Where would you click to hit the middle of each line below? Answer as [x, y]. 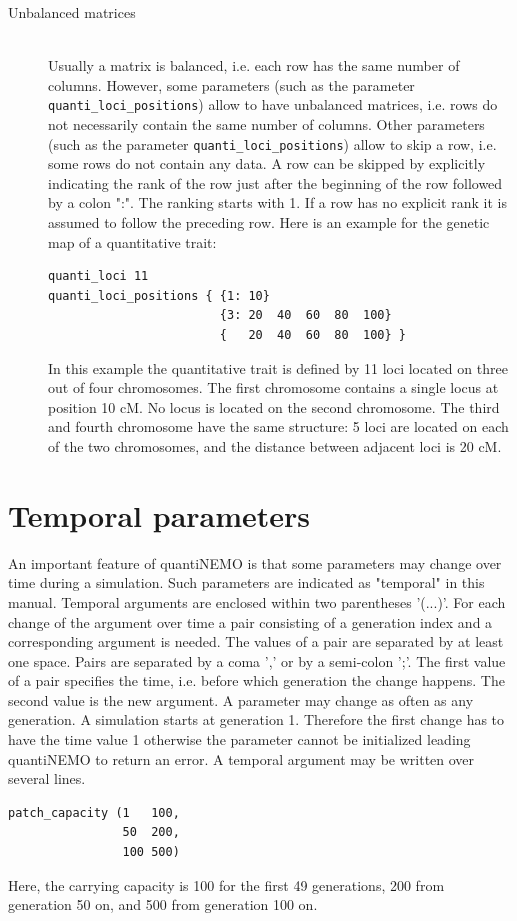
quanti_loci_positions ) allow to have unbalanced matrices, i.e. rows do [273, 104]
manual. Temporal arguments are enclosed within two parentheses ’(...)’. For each [257, 601]
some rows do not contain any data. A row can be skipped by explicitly [267, 163]
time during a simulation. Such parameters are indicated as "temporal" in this [246, 582]
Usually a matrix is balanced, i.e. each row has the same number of [254, 65]
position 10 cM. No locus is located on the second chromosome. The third [274, 406]
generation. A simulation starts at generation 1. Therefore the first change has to [256, 719]
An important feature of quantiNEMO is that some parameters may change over [255, 562]
